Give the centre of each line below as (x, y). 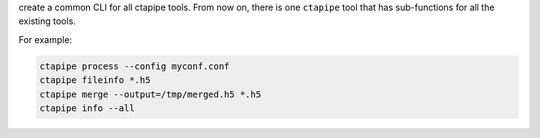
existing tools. (47, 21)
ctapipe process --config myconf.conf (134, 66)
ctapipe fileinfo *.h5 (95, 80)
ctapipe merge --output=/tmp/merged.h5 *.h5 (150, 94)
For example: (45, 39)
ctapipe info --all (87, 108)
